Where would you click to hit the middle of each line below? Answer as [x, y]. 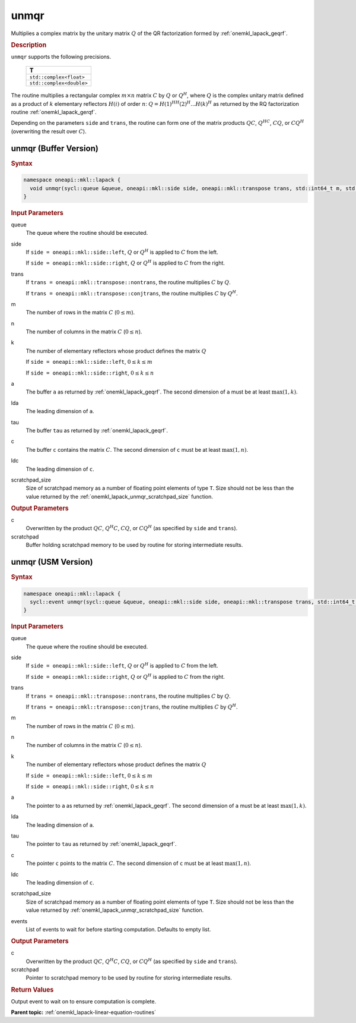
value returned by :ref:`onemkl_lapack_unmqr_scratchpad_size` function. [115, 910]
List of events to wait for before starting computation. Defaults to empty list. [118, 929]
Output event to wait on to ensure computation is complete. [84, 1001]
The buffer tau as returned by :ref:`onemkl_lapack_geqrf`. [97, 430]
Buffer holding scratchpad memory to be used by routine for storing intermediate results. [134, 545]
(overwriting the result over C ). [49, 131]
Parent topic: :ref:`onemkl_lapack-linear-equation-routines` [84, 1012]
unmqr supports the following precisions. [61, 56]
